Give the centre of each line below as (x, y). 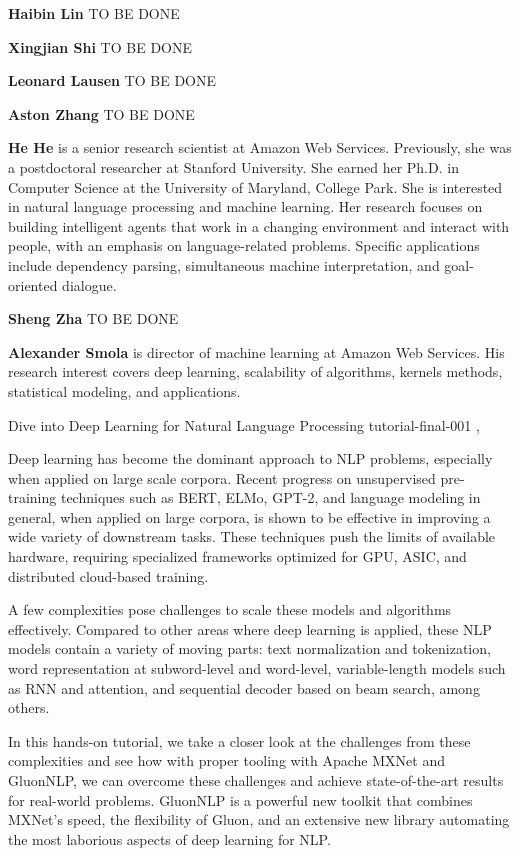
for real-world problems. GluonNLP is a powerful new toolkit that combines (240, 799)
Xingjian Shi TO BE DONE (100, 46)
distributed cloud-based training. (108, 575)
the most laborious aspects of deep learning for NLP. (169, 838)
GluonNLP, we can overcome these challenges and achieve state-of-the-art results (256, 780)
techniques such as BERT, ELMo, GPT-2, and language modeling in (270, 497)
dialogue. (89, 284)
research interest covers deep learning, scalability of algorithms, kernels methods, (255, 371)
